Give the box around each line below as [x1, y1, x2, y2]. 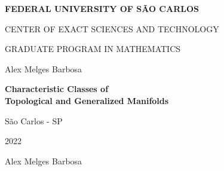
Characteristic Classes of [5, 83, 109, 95]
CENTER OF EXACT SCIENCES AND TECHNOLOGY [5, 22, 219, 35]
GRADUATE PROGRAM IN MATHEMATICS [5, 42, 181, 55]
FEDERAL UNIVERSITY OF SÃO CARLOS [5, 2, 199, 14]
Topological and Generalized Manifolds [5, 94, 169, 106]
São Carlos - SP [5, 114, 63, 127]
